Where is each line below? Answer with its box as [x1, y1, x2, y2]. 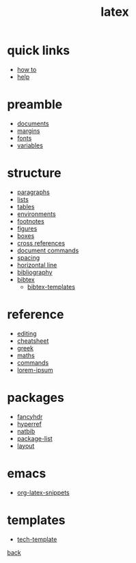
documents [16, 119, 49, 128]
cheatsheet [16, 337, 49, 345]
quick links [7, 43, 70, 58]
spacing [16, 253, 40, 261]
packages [7, 390, 65, 405]
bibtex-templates [27, 283, 75, 291]
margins [16, 126, 40, 134]
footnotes [16, 217, 44, 225]
